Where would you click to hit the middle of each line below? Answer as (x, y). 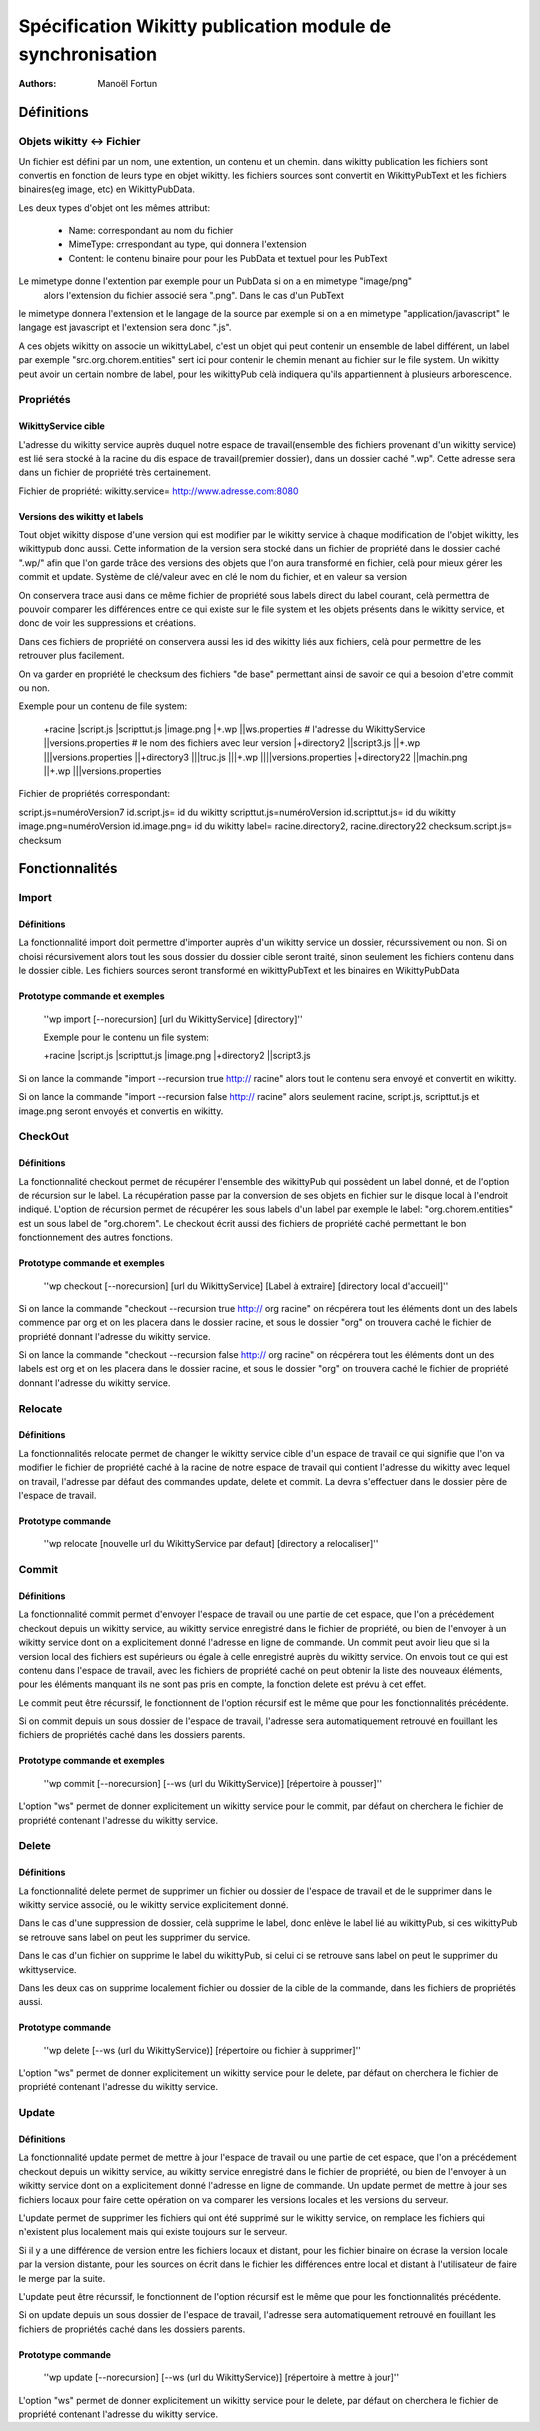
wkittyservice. (47, 1969)
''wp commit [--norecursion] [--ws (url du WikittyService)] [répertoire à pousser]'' (213, 1783)
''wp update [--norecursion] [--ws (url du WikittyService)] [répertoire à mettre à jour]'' (221, 2377)
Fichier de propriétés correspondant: (94, 794)
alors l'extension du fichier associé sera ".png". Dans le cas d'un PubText (193, 295)
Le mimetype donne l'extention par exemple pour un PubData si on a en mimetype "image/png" (215, 281)
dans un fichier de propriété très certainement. (115, 472)
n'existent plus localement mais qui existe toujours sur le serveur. (153, 2232)
